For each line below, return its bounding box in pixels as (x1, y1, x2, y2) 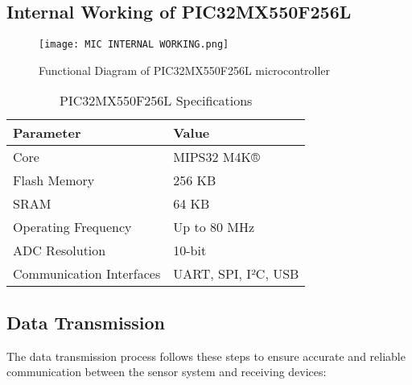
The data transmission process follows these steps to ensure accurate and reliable (6, 347, 406, 364)
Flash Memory (13, 171, 95, 190)
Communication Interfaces (13, 264, 161, 284)
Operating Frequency (13, 217, 132, 237)
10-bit (173, 241, 207, 260)
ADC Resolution (13, 241, 106, 260)
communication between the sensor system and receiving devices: (6, 363, 327, 380)
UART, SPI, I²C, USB (173, 264, 299, 284)
